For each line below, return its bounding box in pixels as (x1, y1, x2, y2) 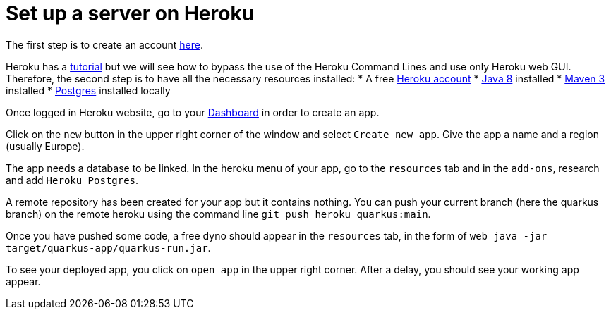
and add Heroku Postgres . (6, 173, 139, 186)
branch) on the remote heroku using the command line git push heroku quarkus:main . (6, 207, 431, 220)
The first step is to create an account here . (6, 38, 203, 51)
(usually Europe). (6, 140, 85, 152)
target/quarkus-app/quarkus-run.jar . (6, 241, 211, 254)
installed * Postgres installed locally (6, 84, 171, 97)
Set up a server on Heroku (6, 1, 255, 25)
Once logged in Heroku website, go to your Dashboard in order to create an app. (6, 106, 380, 118)
